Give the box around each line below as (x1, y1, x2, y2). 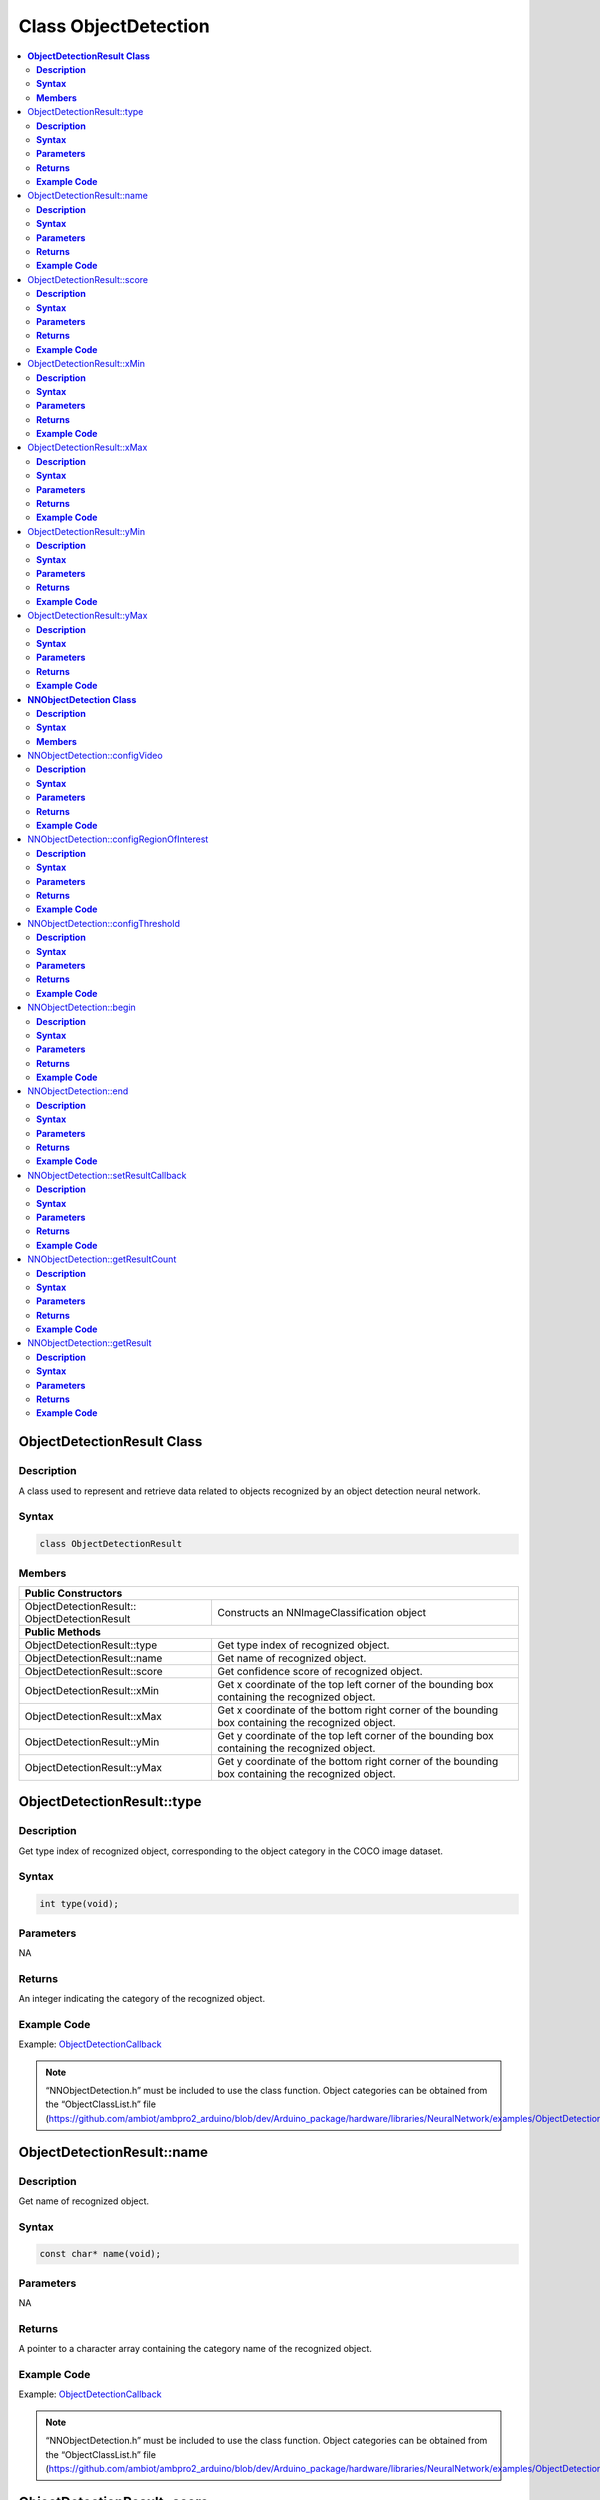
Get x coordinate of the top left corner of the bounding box (216, 1677, 494, 1691)
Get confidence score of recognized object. (216, 1664, 424, 1678)
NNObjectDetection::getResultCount (27, 1253, 177, 1265)
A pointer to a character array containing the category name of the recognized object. (18, 2343, 372, 2355)
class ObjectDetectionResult (39, 1538, 183, 1550)
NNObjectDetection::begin (27, 1001, 137, 1014)
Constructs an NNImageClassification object (216, 1605, 427, 1619)
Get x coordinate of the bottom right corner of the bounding (216, 1703, 499, 1717)
